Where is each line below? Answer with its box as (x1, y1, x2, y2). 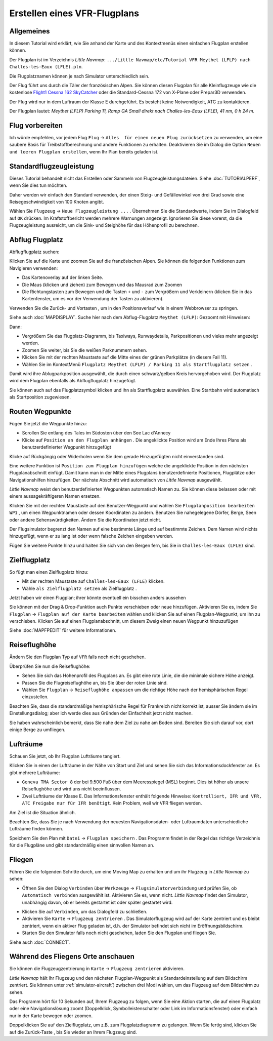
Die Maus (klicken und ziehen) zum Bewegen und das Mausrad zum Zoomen (22, 282, 182, 288)
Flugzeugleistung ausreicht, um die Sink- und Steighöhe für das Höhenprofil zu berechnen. (9, 222, 199, 228)
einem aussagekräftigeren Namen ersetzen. (9, 493, 101, 499)
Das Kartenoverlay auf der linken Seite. (22, 274, 104, 281)
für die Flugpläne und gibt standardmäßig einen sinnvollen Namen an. (9, 842, 155, 848)
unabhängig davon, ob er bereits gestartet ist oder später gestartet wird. (22, 899, 173, 905)
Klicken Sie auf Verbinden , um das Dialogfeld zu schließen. (22, 908, 148, 914)
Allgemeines (9, 27, 50, 35)
